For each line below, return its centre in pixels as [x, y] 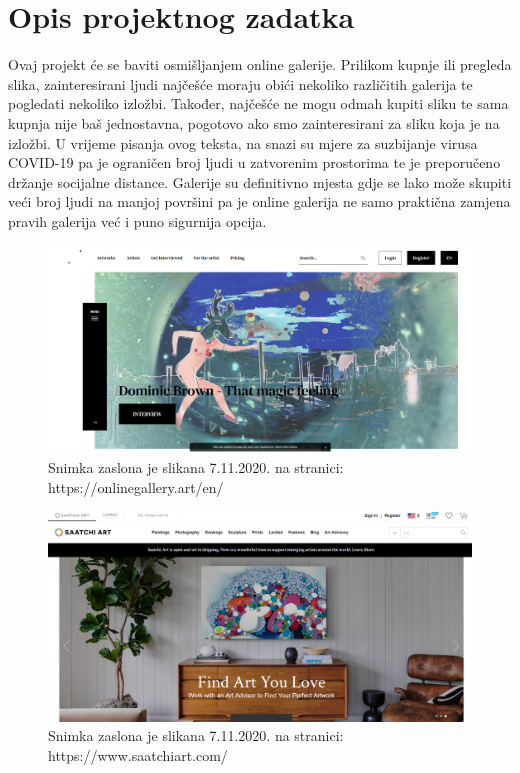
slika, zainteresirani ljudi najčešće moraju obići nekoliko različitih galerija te [240, 83]
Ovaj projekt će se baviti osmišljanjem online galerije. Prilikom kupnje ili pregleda [260, 64]
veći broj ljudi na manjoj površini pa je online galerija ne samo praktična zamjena [259, 201]
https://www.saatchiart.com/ [138, 755]
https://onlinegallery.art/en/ [136, 486]
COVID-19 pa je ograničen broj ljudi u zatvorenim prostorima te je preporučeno [254, 162]
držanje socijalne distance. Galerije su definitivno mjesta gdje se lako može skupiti [260, 181]
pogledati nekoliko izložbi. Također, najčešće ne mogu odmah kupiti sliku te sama [258, 103]
